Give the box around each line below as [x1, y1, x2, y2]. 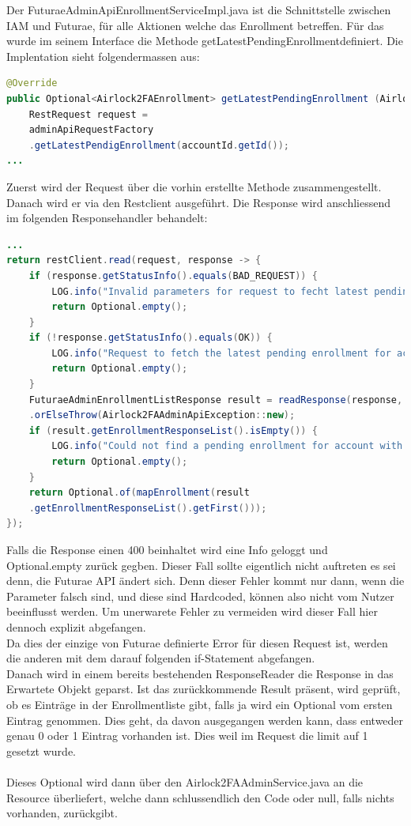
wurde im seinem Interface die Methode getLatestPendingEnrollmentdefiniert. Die [6, 32, 403, 49]
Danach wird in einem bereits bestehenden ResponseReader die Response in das [6, 665, 394, 681]
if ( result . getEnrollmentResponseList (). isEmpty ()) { [28, 424, 318, 436]
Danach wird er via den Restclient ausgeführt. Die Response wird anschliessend [6, 194, 391, 210]
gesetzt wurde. [6, 742, 76, 759]
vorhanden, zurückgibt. [6, 805, 118, 821]
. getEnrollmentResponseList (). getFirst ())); [28, 502, 267, 514]
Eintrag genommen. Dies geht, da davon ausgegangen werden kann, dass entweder [6, 711, 404, 728]
